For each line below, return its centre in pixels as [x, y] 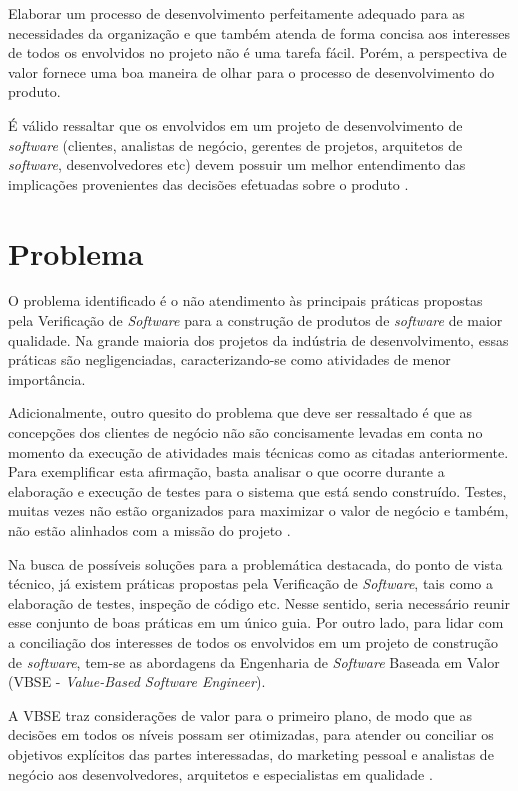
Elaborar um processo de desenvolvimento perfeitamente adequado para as [236, 13]
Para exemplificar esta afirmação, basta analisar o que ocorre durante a [226, 471]
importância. [47, 378]
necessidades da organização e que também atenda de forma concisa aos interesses [259, 32]
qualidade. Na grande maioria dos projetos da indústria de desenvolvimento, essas [258, 339]
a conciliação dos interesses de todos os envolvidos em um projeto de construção [253, 641]
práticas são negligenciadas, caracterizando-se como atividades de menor [229, 359]
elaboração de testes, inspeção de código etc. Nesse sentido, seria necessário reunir [259, 602]
